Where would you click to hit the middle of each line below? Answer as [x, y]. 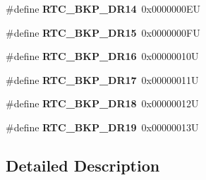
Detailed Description [83, 165]
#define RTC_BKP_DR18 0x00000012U [102, 103]
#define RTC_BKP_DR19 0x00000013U [102, 127]
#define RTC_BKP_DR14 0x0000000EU [103, 8]
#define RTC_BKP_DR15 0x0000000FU [103, 32]
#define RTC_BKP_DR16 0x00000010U [102, 56]
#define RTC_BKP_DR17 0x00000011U [102, 79]
